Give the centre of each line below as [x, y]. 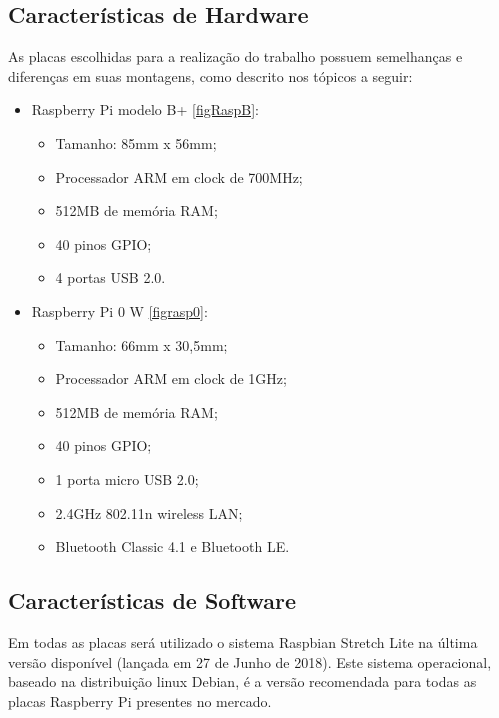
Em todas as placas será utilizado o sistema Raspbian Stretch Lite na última [243, 641]
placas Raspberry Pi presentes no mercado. [140, 700]
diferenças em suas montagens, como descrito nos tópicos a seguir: [210, 75]
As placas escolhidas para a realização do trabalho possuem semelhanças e [235, 56]
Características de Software [152, 600]
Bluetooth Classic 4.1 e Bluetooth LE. [172, 546]
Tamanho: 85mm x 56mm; [136, 142]
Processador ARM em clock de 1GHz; [171, 378]
